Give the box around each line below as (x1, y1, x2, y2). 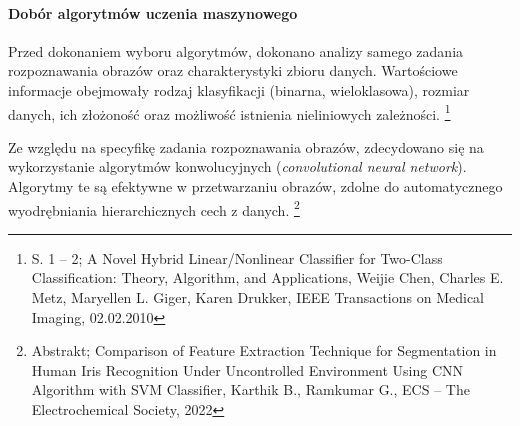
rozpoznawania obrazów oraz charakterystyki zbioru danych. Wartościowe (8, 60, 458, 81)
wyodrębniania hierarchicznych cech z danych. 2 (8, 196, 300, 220)
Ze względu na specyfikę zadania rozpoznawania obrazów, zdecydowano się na (8, 136, 484, 157)
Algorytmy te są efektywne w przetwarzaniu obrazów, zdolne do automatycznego (8, 176, 503, 197)
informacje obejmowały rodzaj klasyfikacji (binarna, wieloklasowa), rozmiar (8, 79, 470, 100)
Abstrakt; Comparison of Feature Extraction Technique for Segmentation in (31, 340, 497, 361)
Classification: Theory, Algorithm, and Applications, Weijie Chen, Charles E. (31, 267, 504, 288)
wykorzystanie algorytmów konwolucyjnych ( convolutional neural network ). (8, 156, 467, 177)
